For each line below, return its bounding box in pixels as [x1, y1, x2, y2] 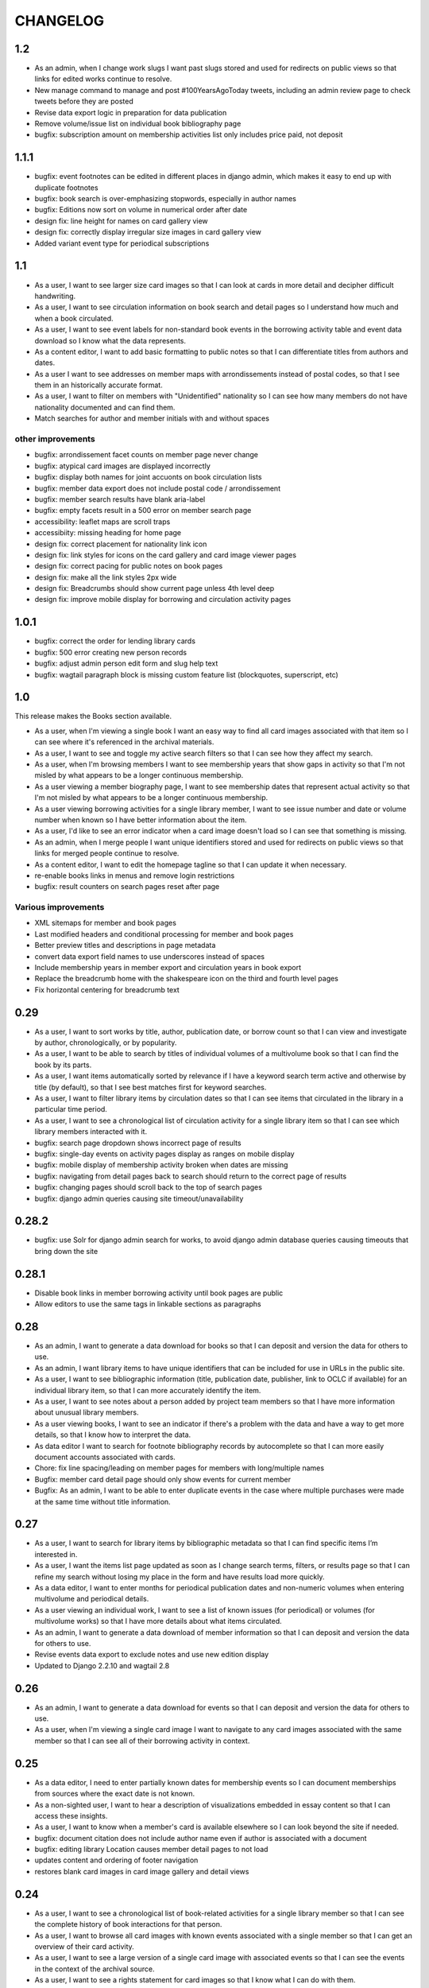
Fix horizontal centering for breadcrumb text [34, 984, 180, 994]
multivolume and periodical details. [34, 1594, 149, 1604]
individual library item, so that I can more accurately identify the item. [34, 1385, 261, 1395]
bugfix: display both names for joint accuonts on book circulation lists [34, 472, 262, 482]
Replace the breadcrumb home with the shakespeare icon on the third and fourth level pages [34, 974, 339, 984]
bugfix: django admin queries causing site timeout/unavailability [34, 1194, 244, 1203]
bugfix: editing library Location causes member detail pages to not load [34, 1845, 269, 1854]
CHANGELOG [14, 12, 105, 29]
